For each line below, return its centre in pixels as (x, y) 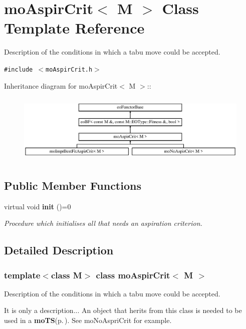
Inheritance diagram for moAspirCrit (61, 85)
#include (19, 69)
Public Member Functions (73, 185)
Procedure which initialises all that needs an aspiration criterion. (103, 223)
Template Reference (74, 28)
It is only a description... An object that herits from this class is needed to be (123, 310)
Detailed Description (59, 250)
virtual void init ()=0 (38, 206)
